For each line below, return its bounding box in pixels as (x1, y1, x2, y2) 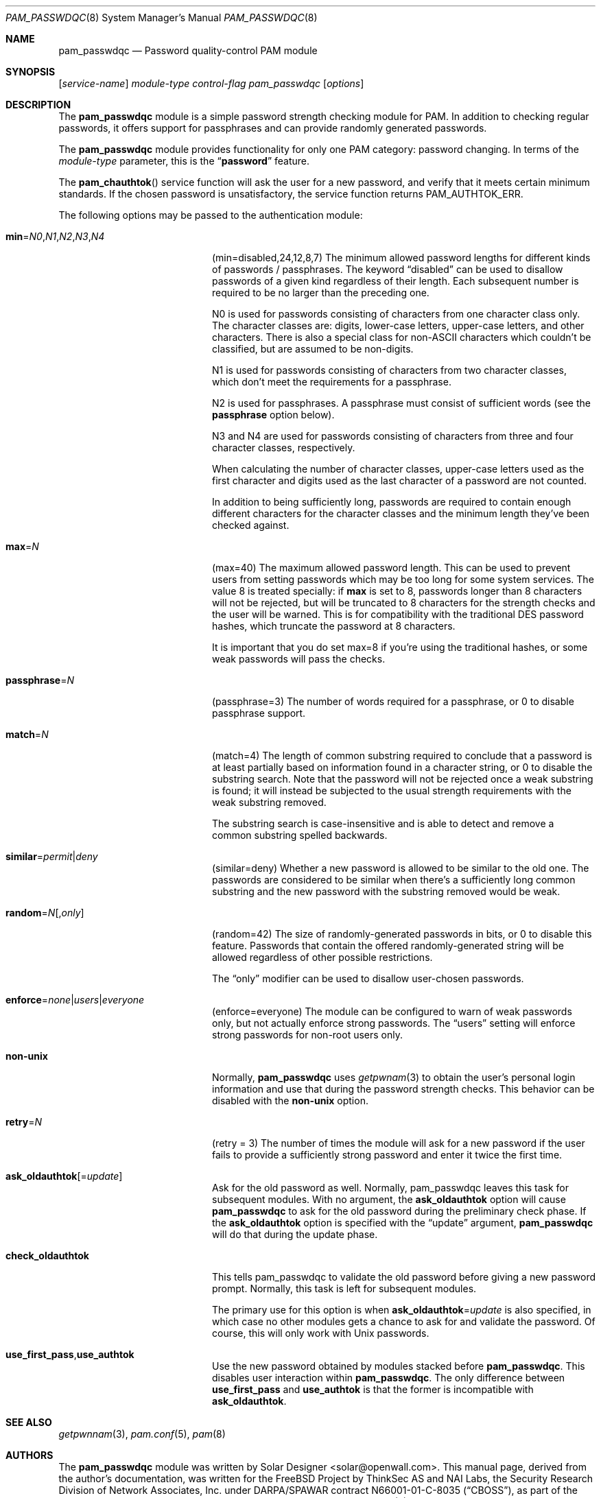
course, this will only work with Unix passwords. (212, 1327, 429, 1339)
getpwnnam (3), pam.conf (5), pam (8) (58, 1428, 226, 1440)
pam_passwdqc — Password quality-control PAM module (58, 45, 318, 56)
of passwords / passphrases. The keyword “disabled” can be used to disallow (212, 263, 563, 275)
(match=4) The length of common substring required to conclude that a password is (212, 750, 593, 761)
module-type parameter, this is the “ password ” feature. (58, 155, 310, 167)
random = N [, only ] (5, 907, 84, 918)
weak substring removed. (212, 796, 327, 808)
